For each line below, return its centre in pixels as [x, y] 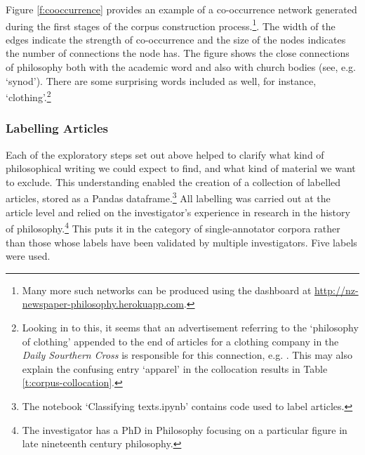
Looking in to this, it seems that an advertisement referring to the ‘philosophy [190, 327]
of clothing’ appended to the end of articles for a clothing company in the [180, 341]
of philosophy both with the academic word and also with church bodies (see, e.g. [181, 67]
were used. [28, 256]
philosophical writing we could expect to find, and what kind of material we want [181, 168]
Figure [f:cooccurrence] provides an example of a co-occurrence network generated [181, 9]
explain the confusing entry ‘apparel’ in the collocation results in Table [175, 368]
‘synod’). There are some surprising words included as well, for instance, [161, 80]
